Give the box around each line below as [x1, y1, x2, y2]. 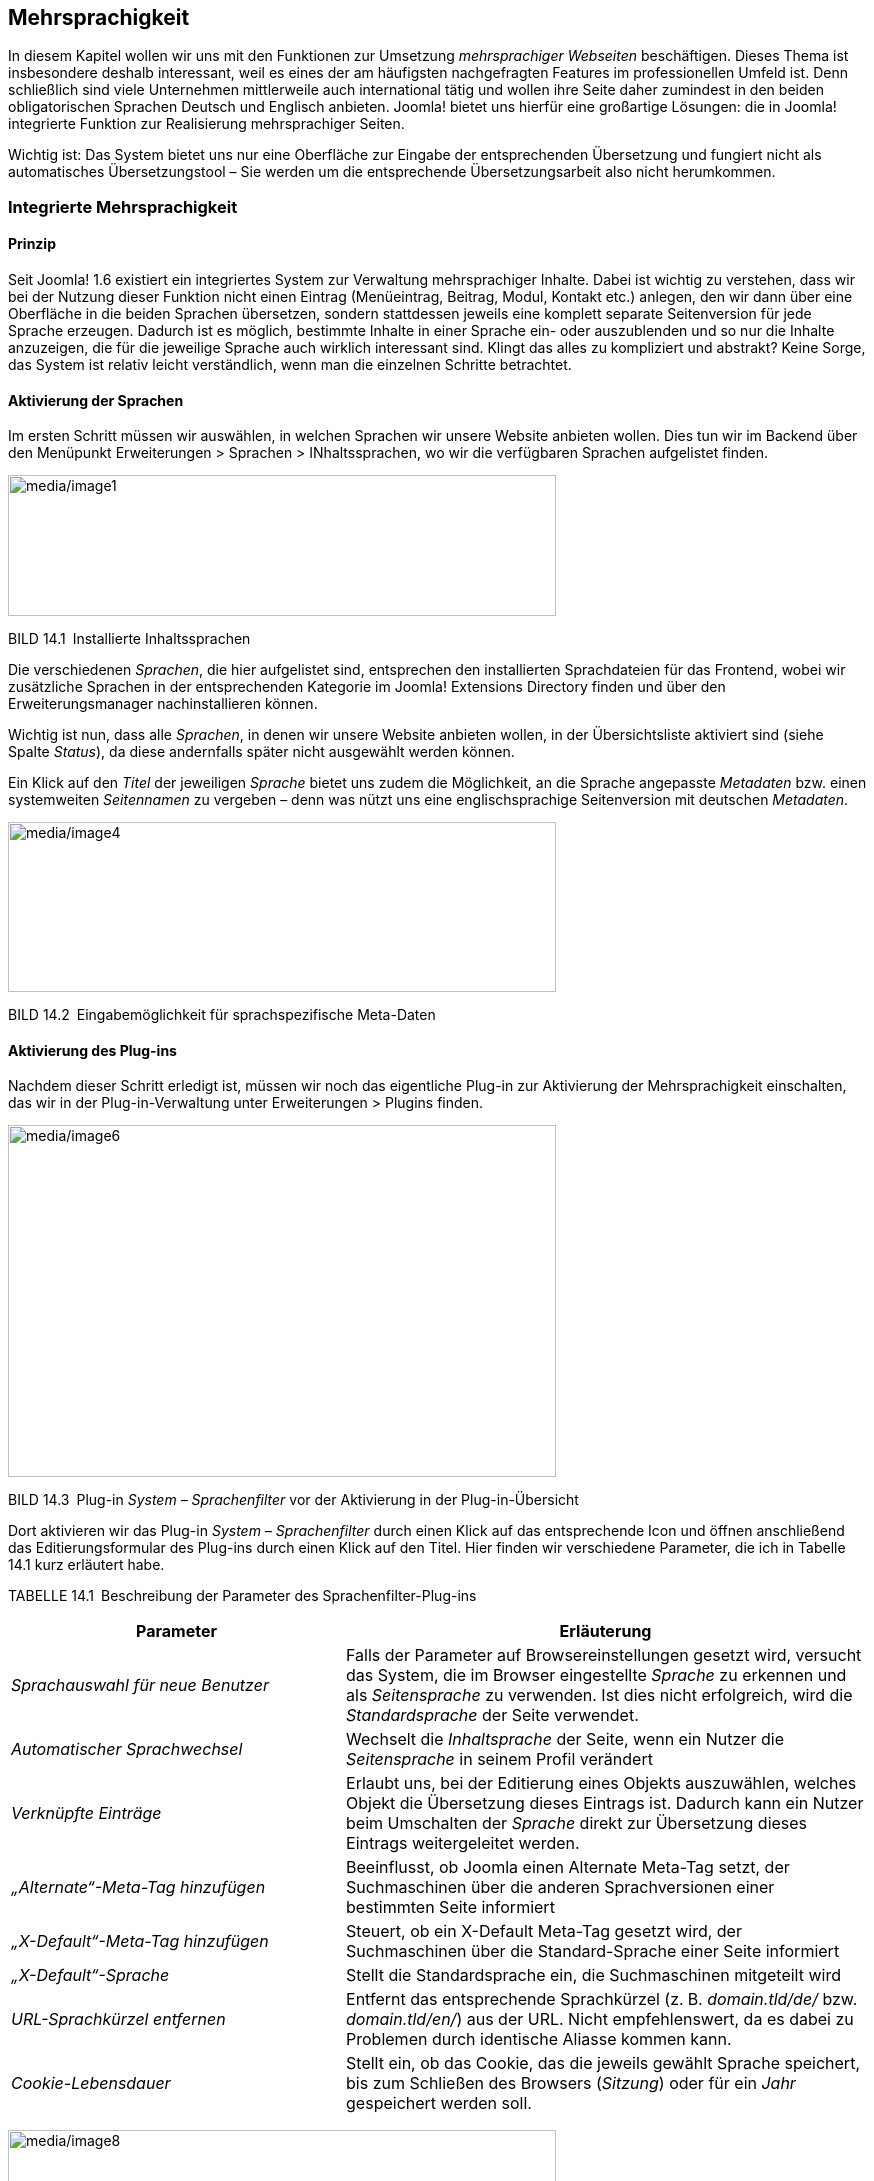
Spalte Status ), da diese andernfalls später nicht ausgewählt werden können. [8, 743, 515, 761]
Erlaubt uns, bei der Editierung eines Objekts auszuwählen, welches [346, 1773, 857, 1794]
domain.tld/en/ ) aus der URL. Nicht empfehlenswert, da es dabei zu [346, 2009, 854, 2030]
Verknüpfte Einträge [11, 1803, 162, 1824]
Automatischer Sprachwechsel [11, 1739, 243, 1760]
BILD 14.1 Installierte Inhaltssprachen [8, 630, 251, 648]
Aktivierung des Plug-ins [8, 1041, 177, 1059]
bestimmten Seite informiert [346, 1897, 555, 1918]
